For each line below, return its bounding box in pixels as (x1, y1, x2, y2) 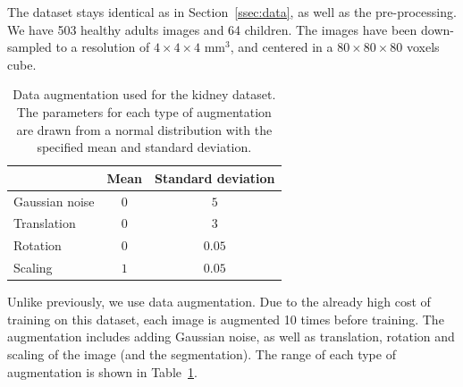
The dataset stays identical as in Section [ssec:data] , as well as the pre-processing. (7, 3, 457, 21)
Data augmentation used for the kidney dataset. (13, 85, 276, 104)
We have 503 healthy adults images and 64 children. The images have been (7, 20, 417, 38)
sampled (7, 38, 52, 56)
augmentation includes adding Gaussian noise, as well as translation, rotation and (7, 327, 455, 346)
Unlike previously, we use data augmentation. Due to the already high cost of (7, 292, 431, 311)
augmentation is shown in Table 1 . (7, 362, 198, 381)
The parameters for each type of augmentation (16, 102, 272, 121)
